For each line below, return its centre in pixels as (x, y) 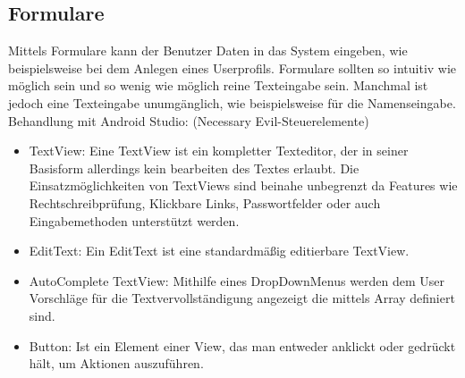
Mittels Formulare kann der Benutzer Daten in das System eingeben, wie (208, 50)
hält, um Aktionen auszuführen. (116, 363)
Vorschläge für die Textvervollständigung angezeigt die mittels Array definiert (242, 298)
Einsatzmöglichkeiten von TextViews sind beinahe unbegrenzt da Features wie (243, 185)
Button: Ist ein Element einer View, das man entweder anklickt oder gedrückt (242, 345)
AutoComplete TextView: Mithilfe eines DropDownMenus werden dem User (237, 280)
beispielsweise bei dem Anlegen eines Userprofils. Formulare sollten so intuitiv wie (232, 67)
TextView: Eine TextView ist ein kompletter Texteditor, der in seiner (219, 151)
